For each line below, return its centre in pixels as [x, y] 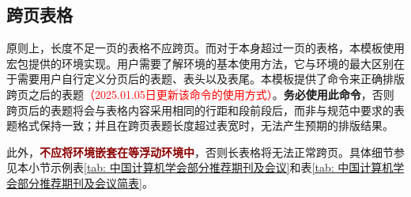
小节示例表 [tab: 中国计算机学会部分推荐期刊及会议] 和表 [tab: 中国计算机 [211, 167]
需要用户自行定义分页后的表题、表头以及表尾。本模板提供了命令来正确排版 [211, 79]
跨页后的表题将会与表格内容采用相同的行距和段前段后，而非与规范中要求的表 [205, 110]
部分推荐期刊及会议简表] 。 [85, 182]
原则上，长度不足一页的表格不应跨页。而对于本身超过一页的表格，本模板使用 [205, 48]
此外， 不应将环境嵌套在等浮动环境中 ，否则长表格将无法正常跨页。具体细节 [200, 152]
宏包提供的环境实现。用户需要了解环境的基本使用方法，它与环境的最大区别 [200, 63]
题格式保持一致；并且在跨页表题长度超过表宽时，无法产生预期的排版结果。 [200, 125]
